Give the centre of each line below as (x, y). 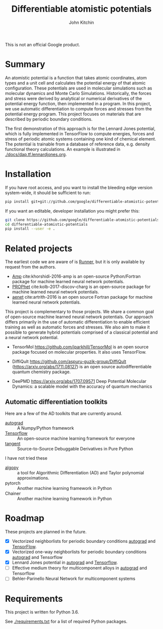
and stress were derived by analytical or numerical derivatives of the (73, 98)
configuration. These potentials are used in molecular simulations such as (79, 88)
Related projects (39, 248)
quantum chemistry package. (41, 372)
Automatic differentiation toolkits (56, 402)
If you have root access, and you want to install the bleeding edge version (79, 187)
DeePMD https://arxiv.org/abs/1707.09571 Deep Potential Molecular (79, 381)
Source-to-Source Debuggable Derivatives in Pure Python (75, 449)
